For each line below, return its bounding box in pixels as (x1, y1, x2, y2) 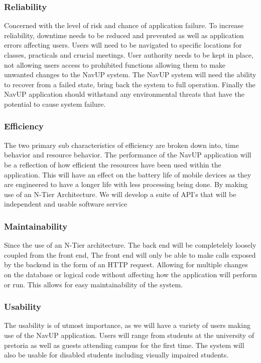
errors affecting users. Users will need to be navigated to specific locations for (4, 40, 242, 50)
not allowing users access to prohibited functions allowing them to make (4, 59, 226, 70)
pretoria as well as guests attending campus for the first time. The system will (4, 339, 244, 350)
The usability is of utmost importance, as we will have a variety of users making (4, 320, 250, 330)
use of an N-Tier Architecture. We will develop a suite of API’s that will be (4, 189, 236, 199)
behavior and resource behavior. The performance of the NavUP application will (4, 149, 251, 160)
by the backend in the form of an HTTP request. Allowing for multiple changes (4, 259, 248, 270)
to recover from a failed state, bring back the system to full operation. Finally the (4, 79, 255, 89)
